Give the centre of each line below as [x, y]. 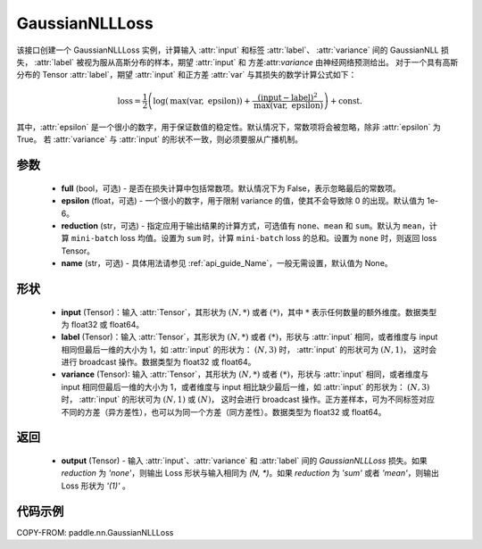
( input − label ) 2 [288, 96]
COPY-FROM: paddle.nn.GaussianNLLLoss [95, 532]
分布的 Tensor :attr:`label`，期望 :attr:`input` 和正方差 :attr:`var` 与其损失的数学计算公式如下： [187, 75]
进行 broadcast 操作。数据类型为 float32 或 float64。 [158, 362]
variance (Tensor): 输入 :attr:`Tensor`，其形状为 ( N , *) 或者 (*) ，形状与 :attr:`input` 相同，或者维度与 [245, 374]
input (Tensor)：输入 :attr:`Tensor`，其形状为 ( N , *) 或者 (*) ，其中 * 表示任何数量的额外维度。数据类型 [249, 312]
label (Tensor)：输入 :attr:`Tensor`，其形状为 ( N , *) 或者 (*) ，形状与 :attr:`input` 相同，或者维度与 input [249, 337]
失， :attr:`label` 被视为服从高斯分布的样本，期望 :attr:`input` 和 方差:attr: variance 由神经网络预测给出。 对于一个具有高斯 [237, 62]
